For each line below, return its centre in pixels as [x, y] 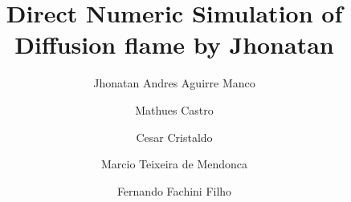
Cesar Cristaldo [174, 137]
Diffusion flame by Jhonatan [174, 44]
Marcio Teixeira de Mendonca [174, 164]
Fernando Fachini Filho [174, 190]
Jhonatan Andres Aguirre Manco [174, 83]
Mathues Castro [174, 109]
